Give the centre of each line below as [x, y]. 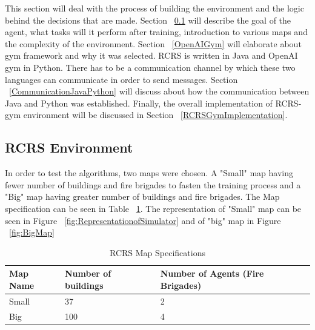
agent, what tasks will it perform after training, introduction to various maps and [156, 32]
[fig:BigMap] [32, 232]
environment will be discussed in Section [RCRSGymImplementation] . [155, 115]
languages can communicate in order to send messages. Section [121, 79]
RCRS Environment [69, 147]
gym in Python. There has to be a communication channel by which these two [150, 67]
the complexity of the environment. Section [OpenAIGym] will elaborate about [153, 43]
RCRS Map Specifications [157, 252]
